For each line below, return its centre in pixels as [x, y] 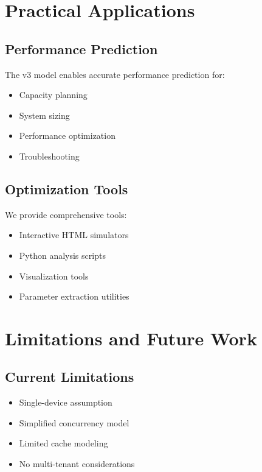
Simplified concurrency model [74, 422]
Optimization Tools [67, 188]
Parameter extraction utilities [74, 296]
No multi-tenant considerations [77, 464]
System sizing [44, 115]
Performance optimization [67, 136]
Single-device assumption [66, 402]
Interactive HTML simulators [74, 235]
